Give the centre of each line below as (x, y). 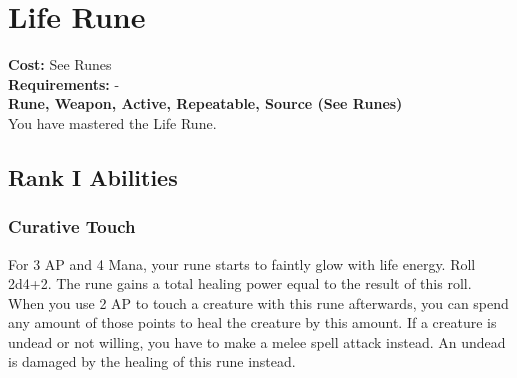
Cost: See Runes (60, 64)
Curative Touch (72, 226)
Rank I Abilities (93, 176)
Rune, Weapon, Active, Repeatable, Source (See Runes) (205, 103)
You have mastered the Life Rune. (112, 122)
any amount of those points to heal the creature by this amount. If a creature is (252, 322)
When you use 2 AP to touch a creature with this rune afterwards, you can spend (258, 302)
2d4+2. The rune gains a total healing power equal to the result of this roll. (240, 283)
